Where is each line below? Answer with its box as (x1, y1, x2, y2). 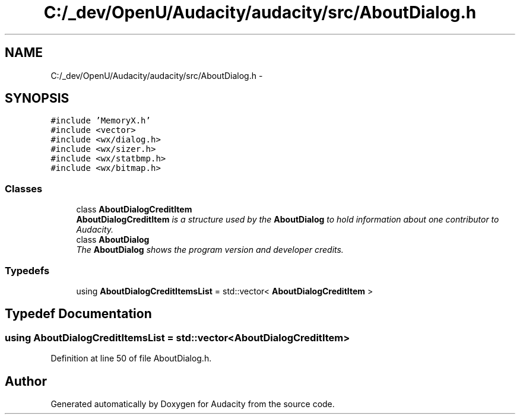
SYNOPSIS (5, 91, 69, 106)
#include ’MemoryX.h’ (50, 116, 151, 126)
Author (5, 373, 47, 389)
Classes (5, 182, 43, 195)
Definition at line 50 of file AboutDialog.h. (50, 353, 212, 364)
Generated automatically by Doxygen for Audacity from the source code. (50, 399, 335, 409)
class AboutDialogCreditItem (76, 204, 192, 215)
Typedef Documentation (5, 306, 152, 322)
